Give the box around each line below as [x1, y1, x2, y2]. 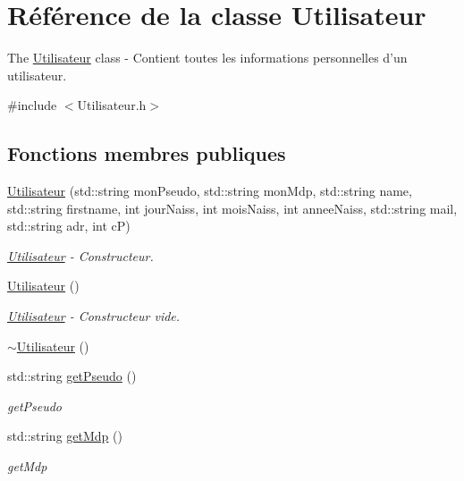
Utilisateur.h [77, 96, 147, 114]
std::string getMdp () [7, 426, 122, 445]
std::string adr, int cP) [7, 216, 131, 235]
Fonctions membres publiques [7, 139, 286, 167]
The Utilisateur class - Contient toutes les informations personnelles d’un [7, 48, 408, 67]
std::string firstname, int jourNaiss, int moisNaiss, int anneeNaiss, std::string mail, [7, 198, 458, 217]
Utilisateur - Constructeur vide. [7, 307, 181, 325]
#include [7, 96, 57, 114]
